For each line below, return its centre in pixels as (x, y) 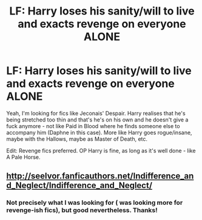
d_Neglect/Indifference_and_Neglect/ (79, 186)
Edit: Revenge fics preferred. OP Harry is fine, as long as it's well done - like (101, 150)
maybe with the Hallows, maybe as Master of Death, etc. (77, 139)
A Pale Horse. (23, 157)
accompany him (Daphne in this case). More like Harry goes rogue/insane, (99, 132)
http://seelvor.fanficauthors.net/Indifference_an (100, 176)
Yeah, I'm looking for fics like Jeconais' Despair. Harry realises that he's (96, 113)
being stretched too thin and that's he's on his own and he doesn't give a (97, 120)
